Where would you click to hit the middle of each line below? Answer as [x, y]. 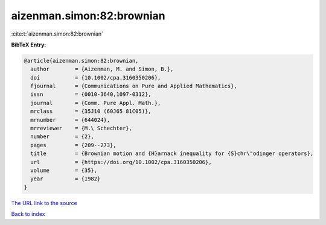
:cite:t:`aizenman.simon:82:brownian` [57, 34]
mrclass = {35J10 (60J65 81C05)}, [91, 111]
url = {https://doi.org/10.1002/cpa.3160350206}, [121, 162]
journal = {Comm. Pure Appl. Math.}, [96, 103]
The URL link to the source [44, 203]
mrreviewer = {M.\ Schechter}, [81, 128]
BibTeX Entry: [29, 45]
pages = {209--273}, [74, 145]
